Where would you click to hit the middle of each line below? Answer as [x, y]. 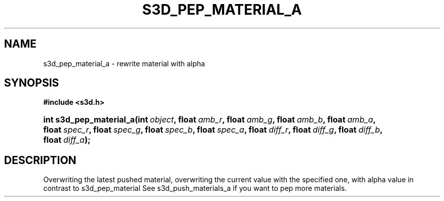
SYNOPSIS [32, 83]
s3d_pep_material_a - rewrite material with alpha [124, 63]
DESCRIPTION [40, 160]
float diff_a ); [67, 140]
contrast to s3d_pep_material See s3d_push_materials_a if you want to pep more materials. [195, 188]
